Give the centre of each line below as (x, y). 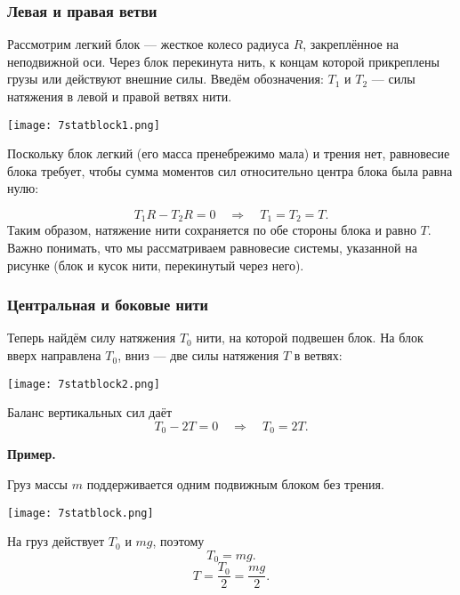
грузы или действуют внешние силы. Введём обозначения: (165, 79)
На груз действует (56, 541)
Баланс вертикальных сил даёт (89, 412)
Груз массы (38, 483)
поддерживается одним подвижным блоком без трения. (235, 483)
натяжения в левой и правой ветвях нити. (120, 96)
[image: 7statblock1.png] (84, 125)
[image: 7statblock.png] (81, 513)
